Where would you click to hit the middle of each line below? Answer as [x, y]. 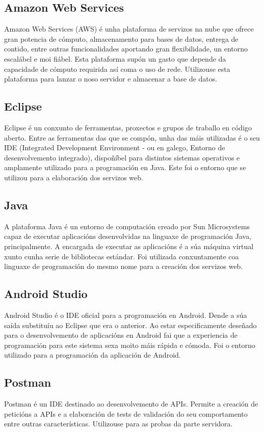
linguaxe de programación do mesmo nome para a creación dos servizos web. [124, 266]
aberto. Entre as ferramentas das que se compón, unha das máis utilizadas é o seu [132, 137]
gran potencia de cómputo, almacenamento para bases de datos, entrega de [121, 38]
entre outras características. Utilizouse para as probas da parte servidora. [118, 424]
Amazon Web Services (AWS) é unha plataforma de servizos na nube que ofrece [129, 29]
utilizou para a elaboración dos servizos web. [74, 177]
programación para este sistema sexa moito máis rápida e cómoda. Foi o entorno [130, 345]
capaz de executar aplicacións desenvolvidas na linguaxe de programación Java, [128, 236]
